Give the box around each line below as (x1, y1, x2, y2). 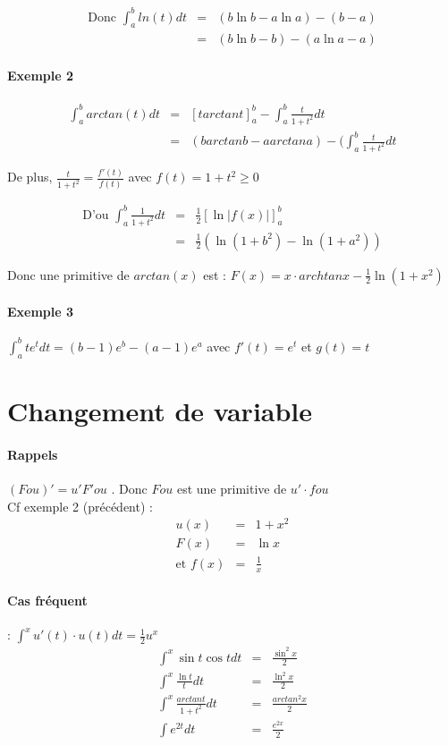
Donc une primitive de (7, 265, 130, 284)
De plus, (7, 167, 53, 186)
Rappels (7, 444, 58, 463)
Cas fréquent (7, 591, 88, 610)
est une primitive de (176, 478, 287, 497)
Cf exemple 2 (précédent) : (7, 496, 153, 515)
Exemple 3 (7, 302, 74, 321)
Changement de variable (7, 392, 313, 428)
